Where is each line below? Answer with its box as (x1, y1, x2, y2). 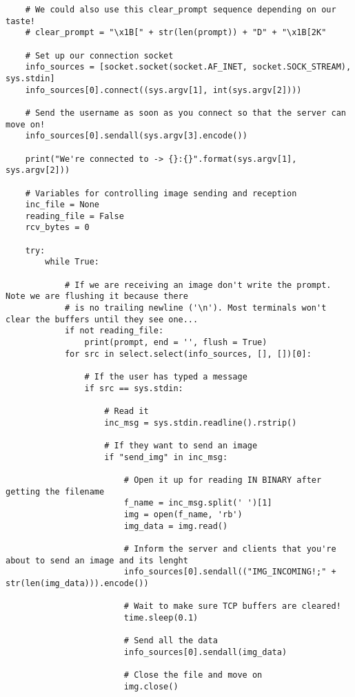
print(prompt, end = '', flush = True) (84, 337, 267, 348)
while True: (45, 257, 100, 267)
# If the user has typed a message (84, 372, 247, 382)
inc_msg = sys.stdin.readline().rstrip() (104, 417, 297, 428)
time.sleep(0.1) (123, 612, 199, 623)
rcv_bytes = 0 (25, 222, 90, 233)
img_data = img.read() (123, 521, 228, 531)
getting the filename (6, 486, 105, 497)
